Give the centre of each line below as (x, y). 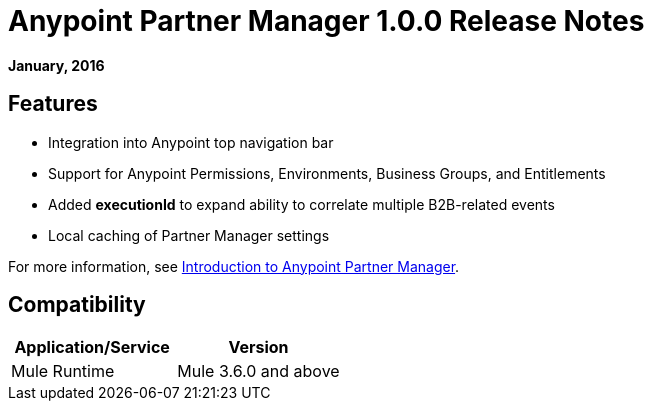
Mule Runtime (63, 371)
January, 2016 (56, 65)
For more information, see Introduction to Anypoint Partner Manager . (234, 266)
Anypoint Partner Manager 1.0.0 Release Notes (326, 21)
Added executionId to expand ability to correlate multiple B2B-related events (301, 204)
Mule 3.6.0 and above (258, 371)
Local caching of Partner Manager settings (189, 235)
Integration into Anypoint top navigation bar (191, 142)
